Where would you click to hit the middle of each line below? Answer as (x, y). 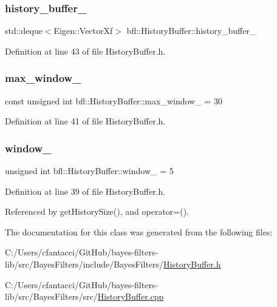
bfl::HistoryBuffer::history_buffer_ (191, 31)
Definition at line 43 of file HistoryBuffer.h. (85, 51)
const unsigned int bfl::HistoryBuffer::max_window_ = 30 (114, 100)
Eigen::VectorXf (83, 31)
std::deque (24, 31)
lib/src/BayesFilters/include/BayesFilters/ (84, 264)
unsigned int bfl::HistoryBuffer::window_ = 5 (89, 171)
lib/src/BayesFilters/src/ (51, 296)
